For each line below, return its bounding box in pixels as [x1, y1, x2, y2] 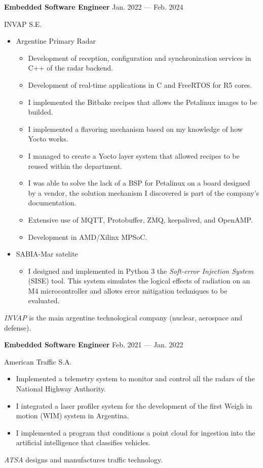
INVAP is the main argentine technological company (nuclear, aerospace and [4, 312, 242, 323]
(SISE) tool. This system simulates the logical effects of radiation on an [28, 275, 250, 286]
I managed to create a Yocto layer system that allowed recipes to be [28, 150, 240, 161]
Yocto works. [28, 133, 68, 144]
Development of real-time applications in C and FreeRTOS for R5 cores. [28, 79, 252, 90]
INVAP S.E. [4, 18, 42, 29]
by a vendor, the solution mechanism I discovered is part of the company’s [28, 187, 259, 198]
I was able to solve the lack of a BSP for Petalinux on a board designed [28, 177, 250, 188]
